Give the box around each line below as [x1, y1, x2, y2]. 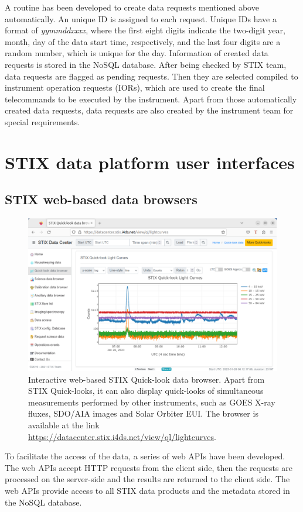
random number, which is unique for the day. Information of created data [5, 47, 268, 59]
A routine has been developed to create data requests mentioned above [5, 1, 259, 13]
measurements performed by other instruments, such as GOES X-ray [28, 396, 275, 408]
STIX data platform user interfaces [5, 150, 295, 174]
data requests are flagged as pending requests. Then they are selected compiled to [5, 70, 298, 82]
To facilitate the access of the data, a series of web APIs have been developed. [5, 450, 285, 462]
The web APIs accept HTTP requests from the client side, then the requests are [5, 461, 292, 473]
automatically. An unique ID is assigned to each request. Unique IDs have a [5, 12, 277, 25]
